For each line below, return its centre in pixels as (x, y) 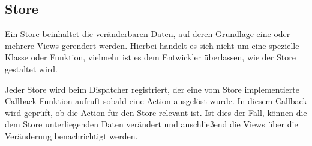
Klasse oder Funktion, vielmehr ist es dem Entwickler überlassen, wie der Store (150, 57)
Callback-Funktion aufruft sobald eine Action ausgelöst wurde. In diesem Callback (156, 101)
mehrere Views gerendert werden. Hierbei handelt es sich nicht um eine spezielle (152, 45)
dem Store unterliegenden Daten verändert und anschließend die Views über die (151, 124)
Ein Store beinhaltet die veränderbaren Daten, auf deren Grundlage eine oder (148, 34)
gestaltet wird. (31, 69)
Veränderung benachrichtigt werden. (71, 136)
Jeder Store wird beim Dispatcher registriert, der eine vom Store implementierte (152, 89)
